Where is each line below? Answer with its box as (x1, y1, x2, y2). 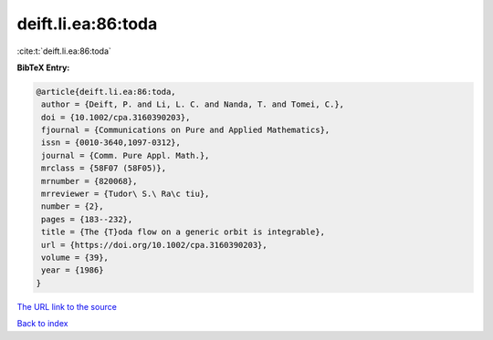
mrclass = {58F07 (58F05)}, (41, 163, 167, 173)
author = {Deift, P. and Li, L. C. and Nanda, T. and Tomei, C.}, (41, 99, 345, 109)
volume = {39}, (41, 252, 110, 263)
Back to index (16, 318, 68, 329)
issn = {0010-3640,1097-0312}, (41, 138, 182, 148)
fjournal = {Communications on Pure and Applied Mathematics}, (41, 125, 330, 136)
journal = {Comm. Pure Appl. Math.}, (41, 150, 210, 160)
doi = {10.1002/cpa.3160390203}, (41, 112, 191, 122)
